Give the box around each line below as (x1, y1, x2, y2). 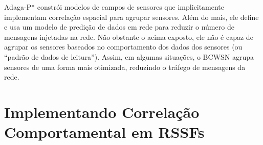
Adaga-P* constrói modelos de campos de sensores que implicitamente (4, 2, 225, 12)
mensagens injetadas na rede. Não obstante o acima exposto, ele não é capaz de (4, 31, 253, 42)
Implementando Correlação (4, 101, 200, 122)
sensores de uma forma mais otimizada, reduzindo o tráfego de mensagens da (4, 61, 246, 72)
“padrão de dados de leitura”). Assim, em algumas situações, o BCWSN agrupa (4, 51, 254, 62)
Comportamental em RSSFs (4, 122, 205, 142)
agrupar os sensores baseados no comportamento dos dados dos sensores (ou (4, 41, 243, 52)
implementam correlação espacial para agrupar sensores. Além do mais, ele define (4, 11, 259, 22)
